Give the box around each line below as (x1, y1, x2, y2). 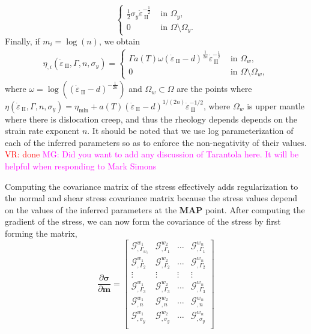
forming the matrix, (5, 226, 77, 239)
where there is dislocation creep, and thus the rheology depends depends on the (5, 112, 298, 125)
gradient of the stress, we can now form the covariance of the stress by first (5, 215, 281, 228)
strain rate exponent (5, 124, 80, 137)
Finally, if (5, 34, 40, 47)
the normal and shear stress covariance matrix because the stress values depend (5, 192, 297, 204)
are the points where (177, 82, 252, 95)
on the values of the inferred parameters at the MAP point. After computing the (5, 203, 305, 216)
